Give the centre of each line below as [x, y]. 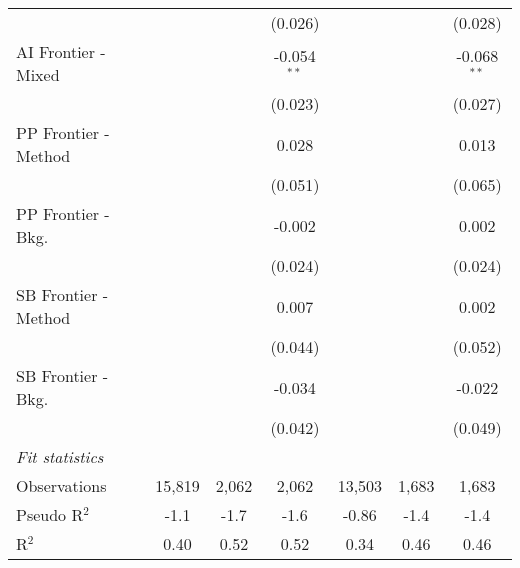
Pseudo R [50, 514]
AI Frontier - [61, 51]
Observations [61, 485]
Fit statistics [60, 456]
